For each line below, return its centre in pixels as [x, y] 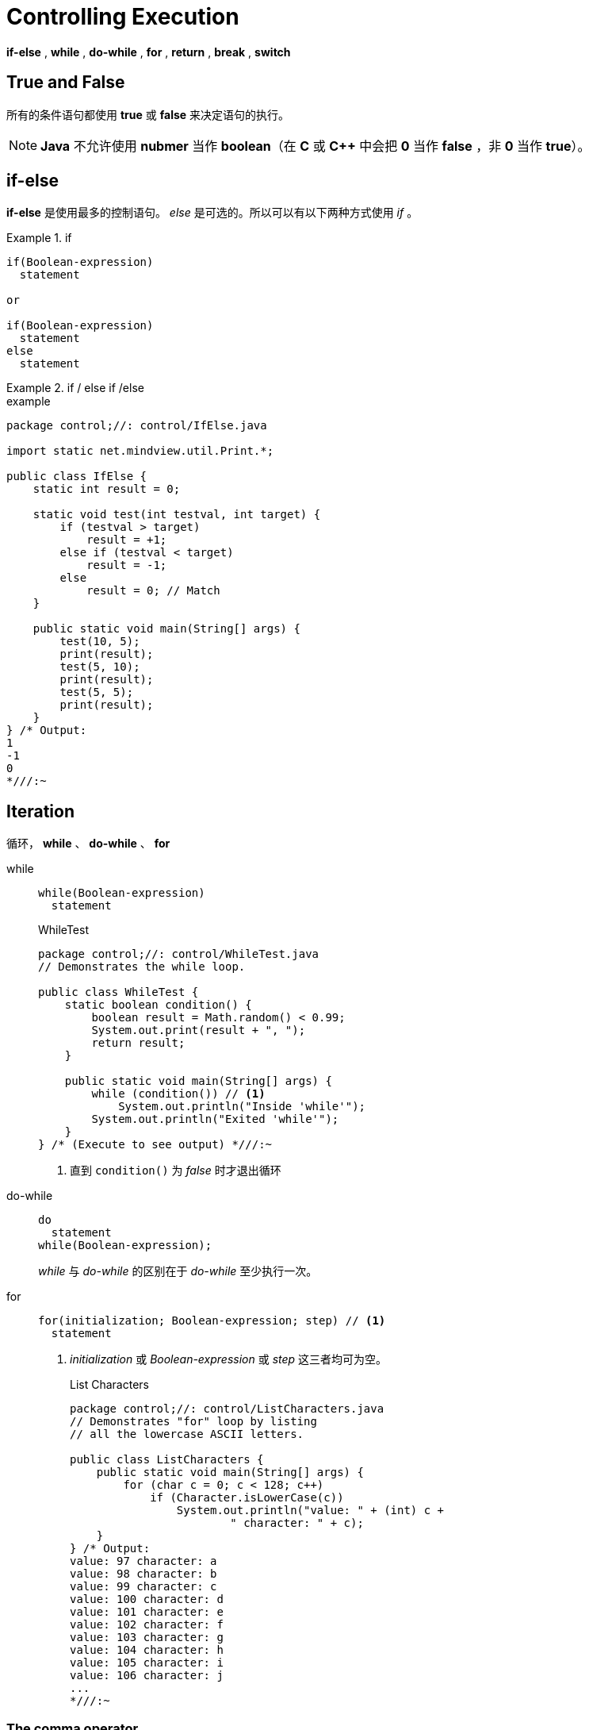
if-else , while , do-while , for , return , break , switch [149, 52]
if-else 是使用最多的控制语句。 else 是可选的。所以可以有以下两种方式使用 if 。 [212, 213]
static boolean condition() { [158, 1005]
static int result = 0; [107, 489]
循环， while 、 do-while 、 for [88, 844]
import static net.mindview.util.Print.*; [140, 451]
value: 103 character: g [147, 1638]
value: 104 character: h [147, 1650]
